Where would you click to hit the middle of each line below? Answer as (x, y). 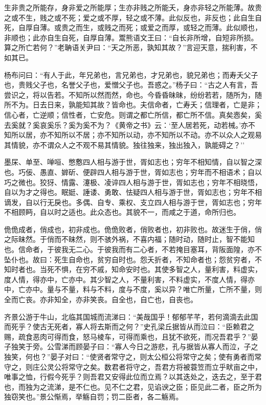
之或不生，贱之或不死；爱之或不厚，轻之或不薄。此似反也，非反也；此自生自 (133, 17)
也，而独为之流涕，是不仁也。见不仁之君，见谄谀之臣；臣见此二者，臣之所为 (133, 386)
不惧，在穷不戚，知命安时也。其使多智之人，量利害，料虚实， (158, 269)
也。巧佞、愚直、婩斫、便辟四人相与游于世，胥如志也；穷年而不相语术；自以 (133, 172)
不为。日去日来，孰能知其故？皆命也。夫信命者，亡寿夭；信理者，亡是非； (136, 105)
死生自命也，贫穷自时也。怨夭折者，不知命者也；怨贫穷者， (154, 259)
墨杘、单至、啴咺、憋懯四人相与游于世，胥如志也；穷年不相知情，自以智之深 (133, 162)
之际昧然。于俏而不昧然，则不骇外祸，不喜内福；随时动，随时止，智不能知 (129, 239)
